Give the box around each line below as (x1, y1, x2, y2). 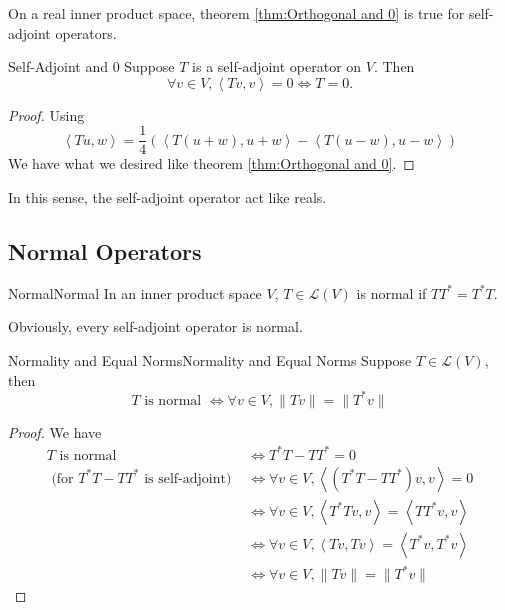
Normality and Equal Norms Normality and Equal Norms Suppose (8, 350, 412, 371)
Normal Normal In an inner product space (8, 282, 262, 303)
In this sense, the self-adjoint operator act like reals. (8, 187, 327, 208)
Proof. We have (8, 421, 102, 442)
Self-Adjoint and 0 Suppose (8, 56, 175, 77)
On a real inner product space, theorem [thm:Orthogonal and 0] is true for (8, 3, 465, 23)
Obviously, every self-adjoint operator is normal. (8, 316, 303, 337)
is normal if (356, 282, 427, 303)
